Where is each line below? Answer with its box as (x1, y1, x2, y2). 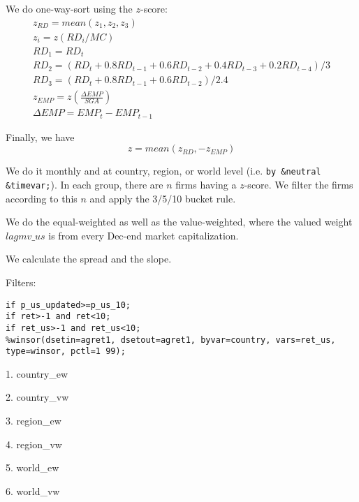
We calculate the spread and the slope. (6, 251, 172, 266)
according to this (6, 191, 78, 205)
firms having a (175, 177, 237, 191)
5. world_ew (6, 460, 59, 475)
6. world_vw (6, 483, 60, 498)
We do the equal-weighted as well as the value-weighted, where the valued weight (6, 214, 353, 229)
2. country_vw (6, 390, 69, 404)
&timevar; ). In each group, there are (6, 177, 163, 191)
